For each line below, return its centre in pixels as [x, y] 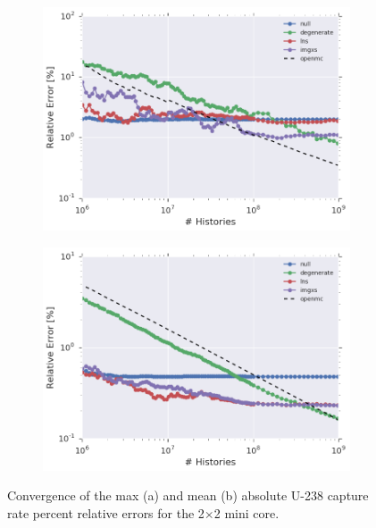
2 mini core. [246, 512]
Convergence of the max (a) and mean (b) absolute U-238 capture [188, 495]
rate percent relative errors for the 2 [106, 512]
